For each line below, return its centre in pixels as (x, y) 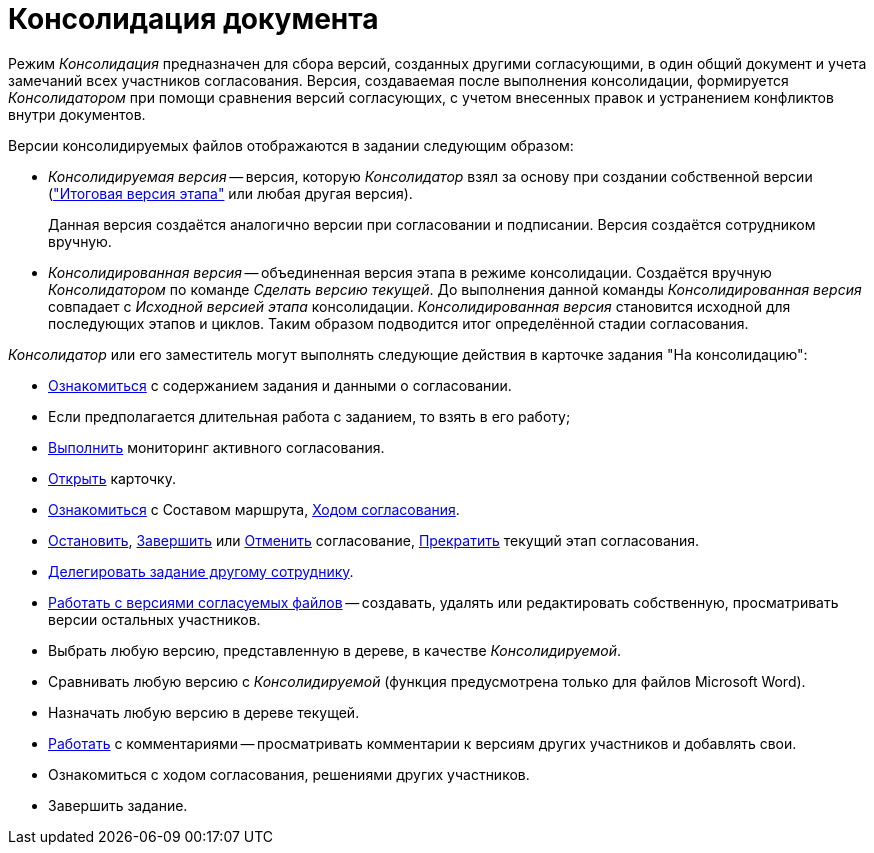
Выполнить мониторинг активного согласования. (216, 447)
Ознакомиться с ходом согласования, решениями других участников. (289, 774)
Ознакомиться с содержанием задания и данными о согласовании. (280, 385)
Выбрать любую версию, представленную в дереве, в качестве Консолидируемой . (335, 650)
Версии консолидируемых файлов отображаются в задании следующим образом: (291, 145)
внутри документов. (77, 114)
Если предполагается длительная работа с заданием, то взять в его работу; (309, 416)
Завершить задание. (118, 805)
